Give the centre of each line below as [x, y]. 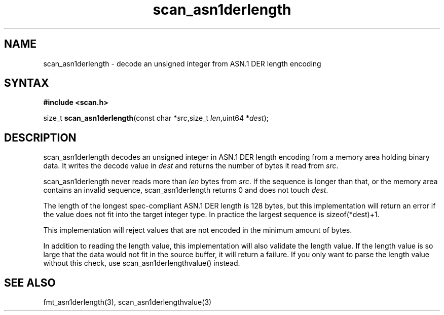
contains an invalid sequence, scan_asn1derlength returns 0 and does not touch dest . [186, 190]
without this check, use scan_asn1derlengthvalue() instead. [142, 263]
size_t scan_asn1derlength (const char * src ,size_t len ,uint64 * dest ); [156, 118]
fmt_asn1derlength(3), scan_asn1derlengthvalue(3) [127, 302]
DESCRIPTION [40, 137]
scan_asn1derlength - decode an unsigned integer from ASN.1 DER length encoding [182, 63]
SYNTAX [27, 83]
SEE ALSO [30, 283]
